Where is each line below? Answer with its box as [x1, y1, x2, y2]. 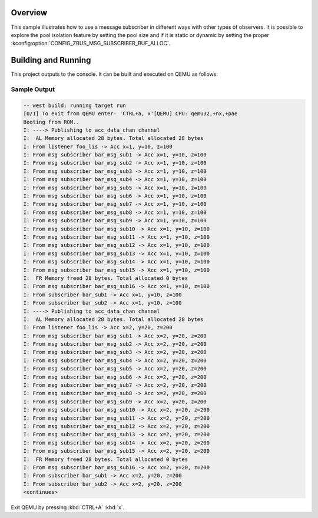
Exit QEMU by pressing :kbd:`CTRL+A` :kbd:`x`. [11, 504, 125, 511]
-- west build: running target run [23, 102, 126, 109]
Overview [11, 8, 48, 18]
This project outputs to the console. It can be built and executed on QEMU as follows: [11, 71, 218, 78]
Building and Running [11, 55, 91, 65]
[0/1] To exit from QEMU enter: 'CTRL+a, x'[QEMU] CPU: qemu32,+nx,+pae [23, 111, 238, 117]
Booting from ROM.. [23, 118, 79, 125]
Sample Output [11, 85, 55, 93]
